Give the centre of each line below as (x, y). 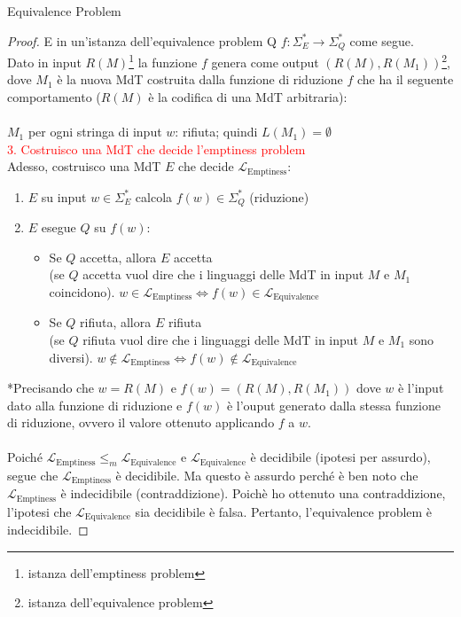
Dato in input (44, 62)
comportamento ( (54, 96)
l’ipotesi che (39, 511)
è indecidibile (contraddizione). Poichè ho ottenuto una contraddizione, (253, 493)
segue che (33, 475)
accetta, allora (118, 257)
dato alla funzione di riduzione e (95, 405)
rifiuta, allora (116, 322)
